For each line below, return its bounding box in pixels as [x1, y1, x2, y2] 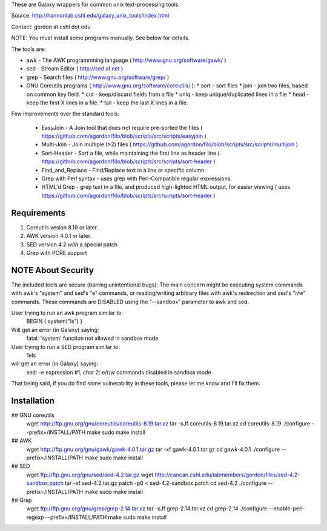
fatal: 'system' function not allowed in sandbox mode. [26, 334, 160, 342]
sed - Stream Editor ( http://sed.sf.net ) [26, 65, 124, 72]
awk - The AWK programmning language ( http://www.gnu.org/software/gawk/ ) [26, 56, 226, 64]
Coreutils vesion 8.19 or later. [26, 223, 99, 231]
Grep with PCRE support [26, 249, 87, 256]
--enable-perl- [268, 505, 305, 512]
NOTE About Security [11, 265, 94, 276]
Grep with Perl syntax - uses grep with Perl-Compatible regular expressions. [41, 175, 233, 182]
